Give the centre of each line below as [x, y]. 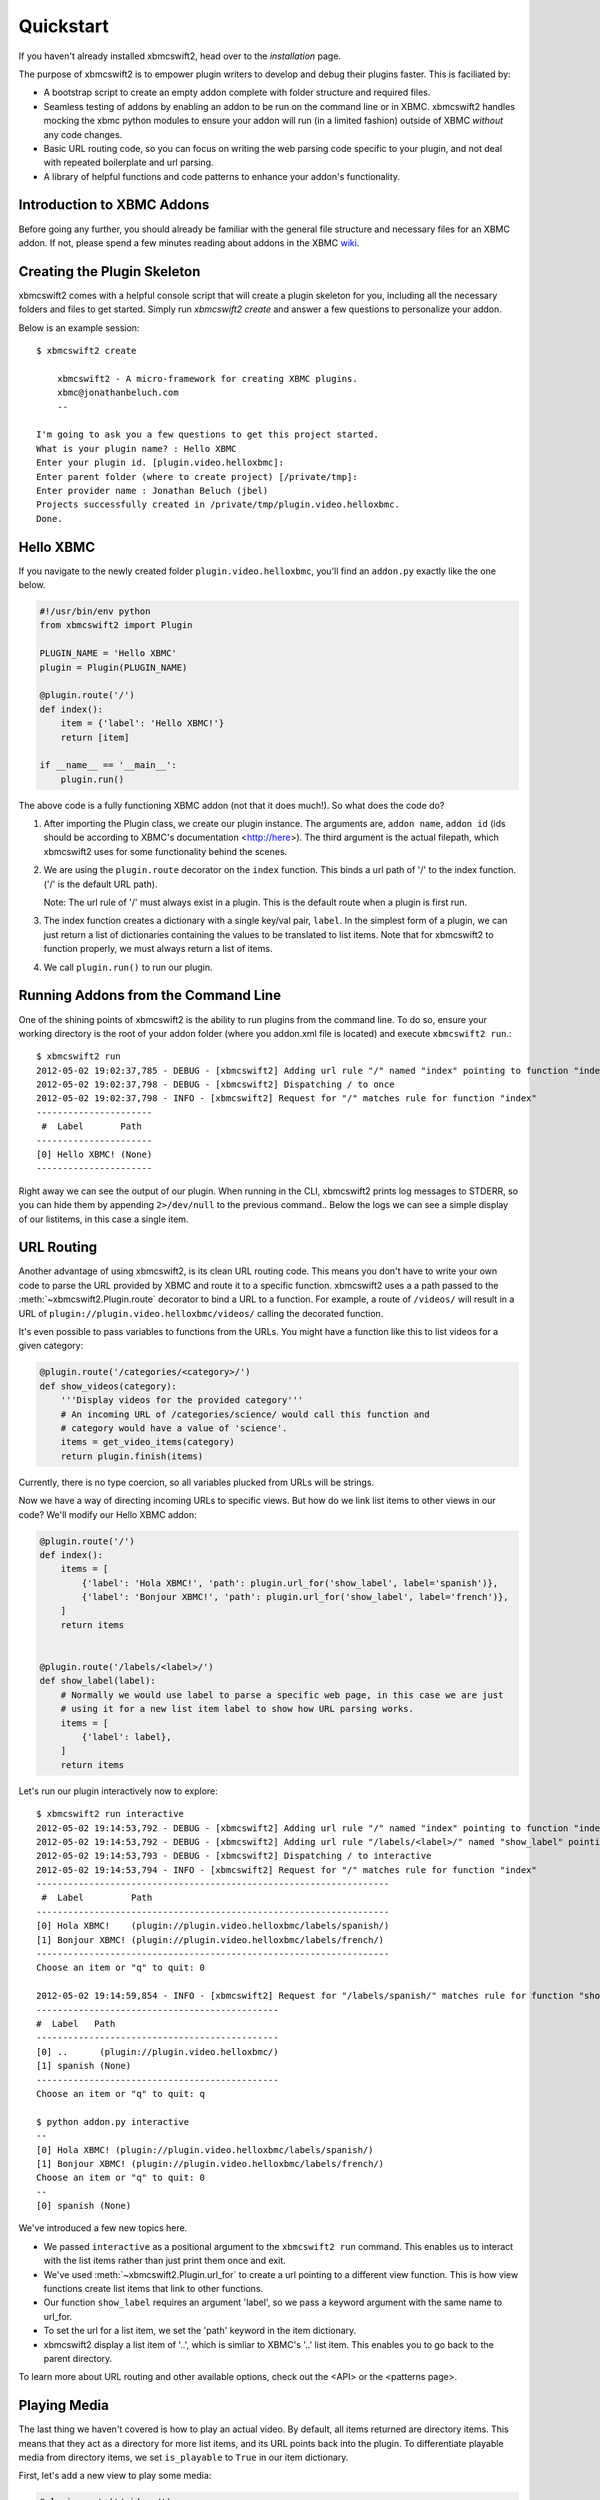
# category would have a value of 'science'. [174, 1428]
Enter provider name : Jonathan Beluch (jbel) [152, 490]
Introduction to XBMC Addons [114, 205]
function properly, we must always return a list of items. [158, 949]
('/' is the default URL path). [100, 884]
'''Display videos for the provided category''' [182, 1400]
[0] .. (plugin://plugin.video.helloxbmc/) [157, 2051]
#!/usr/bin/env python [95, 611]
